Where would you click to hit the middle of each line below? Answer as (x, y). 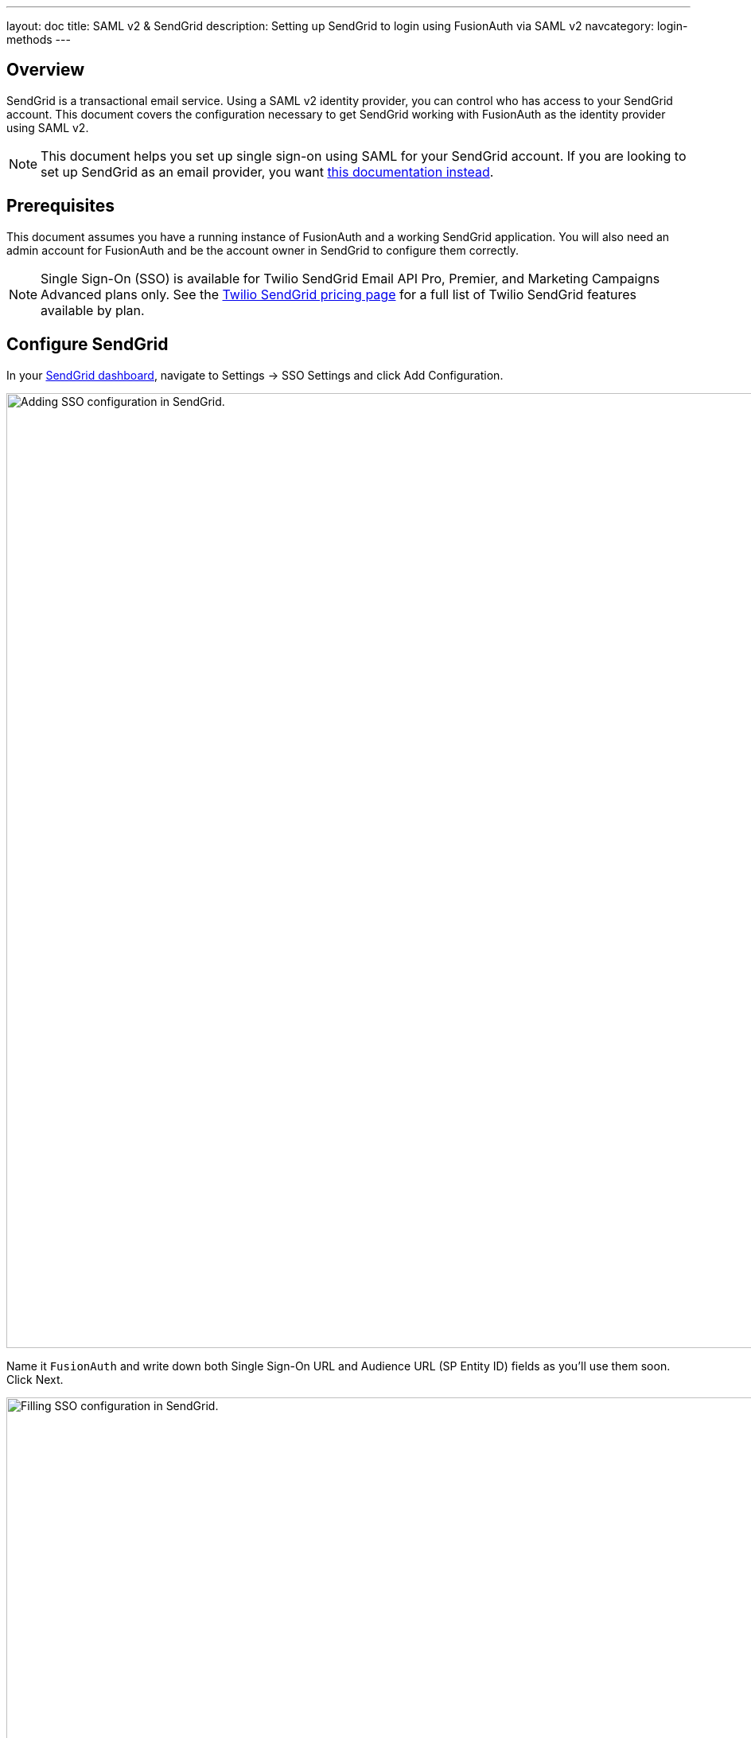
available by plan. (93, 310)
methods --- (39, 39)
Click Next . (35, 1379)
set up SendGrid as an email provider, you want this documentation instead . (267, 171)
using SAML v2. (48, 127)
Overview (46, 70)
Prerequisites (60, 206)
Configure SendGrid (88, 345)
